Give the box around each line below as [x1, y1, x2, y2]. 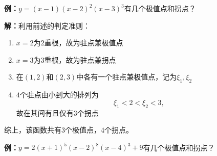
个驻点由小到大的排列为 [19, 89, 99, 100]
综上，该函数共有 [4, 124, 61, 135]
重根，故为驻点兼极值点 [44, 37, 123, 48]
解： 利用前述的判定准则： [4, 20, 90, 31]
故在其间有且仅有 [16, 107, 74, 118]
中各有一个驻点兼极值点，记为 [76, 71, 177, 82]
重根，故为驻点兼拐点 [44, 54, 116, 65]
